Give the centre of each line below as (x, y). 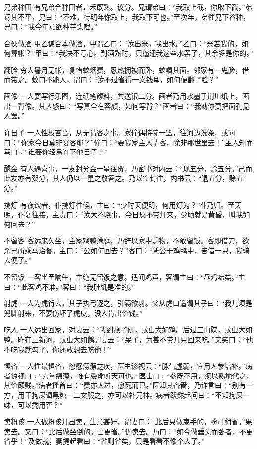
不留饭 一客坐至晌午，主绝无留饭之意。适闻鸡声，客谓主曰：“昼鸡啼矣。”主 (125, 277)
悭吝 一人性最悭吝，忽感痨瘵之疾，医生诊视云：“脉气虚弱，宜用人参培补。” (125, 366)
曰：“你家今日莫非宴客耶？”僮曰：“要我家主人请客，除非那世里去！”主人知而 (128, 142)
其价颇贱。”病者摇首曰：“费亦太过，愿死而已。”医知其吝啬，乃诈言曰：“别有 (125, 385)
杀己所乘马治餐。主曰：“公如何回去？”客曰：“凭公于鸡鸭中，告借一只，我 (123, 250)
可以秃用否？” (40, 405)
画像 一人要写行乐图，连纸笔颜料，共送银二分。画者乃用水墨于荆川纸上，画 (127, 96)
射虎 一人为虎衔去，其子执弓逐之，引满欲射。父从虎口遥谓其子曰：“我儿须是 (128, 303)
